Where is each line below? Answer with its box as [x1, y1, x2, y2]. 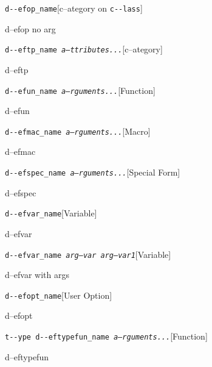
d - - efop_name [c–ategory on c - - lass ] [5, 2, 143, 14]
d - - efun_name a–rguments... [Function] [5, 84, 156, 96]
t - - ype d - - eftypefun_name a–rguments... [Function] [5, 330, 208, 342]
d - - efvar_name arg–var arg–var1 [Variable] [5, 248, 171, 260]
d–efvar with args [5, 268, 69, 281]
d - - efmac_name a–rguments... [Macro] [5, 124, 151, 137]
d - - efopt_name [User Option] [5, 288, 112, 301]
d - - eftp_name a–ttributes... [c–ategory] [5, 43, 163, 55]
